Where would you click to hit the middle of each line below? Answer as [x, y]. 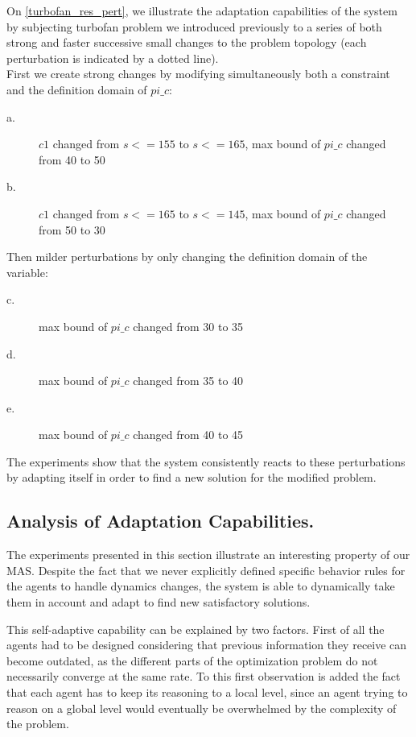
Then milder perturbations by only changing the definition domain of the [187, 257]
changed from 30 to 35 [188, 326]
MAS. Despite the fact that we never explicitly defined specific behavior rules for [206, 570]
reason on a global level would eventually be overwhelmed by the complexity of [202, 708]
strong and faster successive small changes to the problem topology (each [187, 42]
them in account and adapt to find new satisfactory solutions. [159, 602]
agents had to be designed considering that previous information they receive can [207, 645]
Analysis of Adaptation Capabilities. [161, 521]
